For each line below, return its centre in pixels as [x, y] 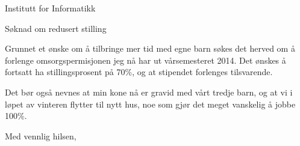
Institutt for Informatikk [50, 8]
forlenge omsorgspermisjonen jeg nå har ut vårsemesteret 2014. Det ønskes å [145, 60]
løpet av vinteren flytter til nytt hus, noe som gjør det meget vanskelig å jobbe [150, 104]
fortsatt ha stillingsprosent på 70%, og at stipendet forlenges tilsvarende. [139, 72]
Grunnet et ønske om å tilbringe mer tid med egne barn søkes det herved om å [150, 48]
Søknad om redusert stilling [56, 28]
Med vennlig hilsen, [41, 135]
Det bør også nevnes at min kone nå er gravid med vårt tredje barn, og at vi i [149, 92]
